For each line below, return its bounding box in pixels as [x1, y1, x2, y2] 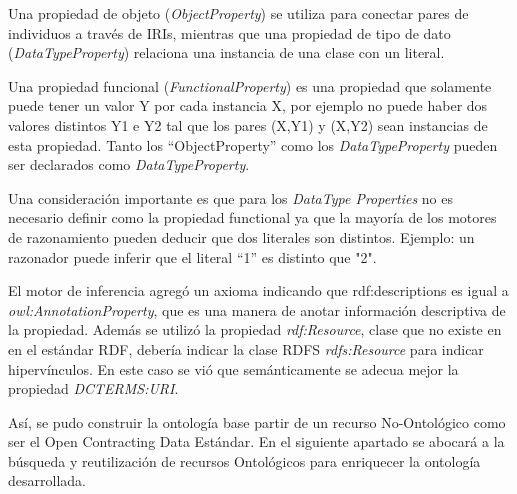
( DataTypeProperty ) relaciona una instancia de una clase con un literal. [8, 42, 445, 63]
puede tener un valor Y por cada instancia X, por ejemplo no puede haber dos [8, 95, 488, 116]
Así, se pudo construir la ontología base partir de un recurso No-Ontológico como [8, 411, 506, 432]
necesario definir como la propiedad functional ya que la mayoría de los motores [8, 207, 497, 228]
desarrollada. [8, 470, 86, 491]
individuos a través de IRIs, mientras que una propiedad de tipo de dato [8, 22, 451, 43]
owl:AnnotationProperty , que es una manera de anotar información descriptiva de [8, 299, 506, 320]
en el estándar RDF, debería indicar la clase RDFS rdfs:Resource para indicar [8, 338, 484, 359]
